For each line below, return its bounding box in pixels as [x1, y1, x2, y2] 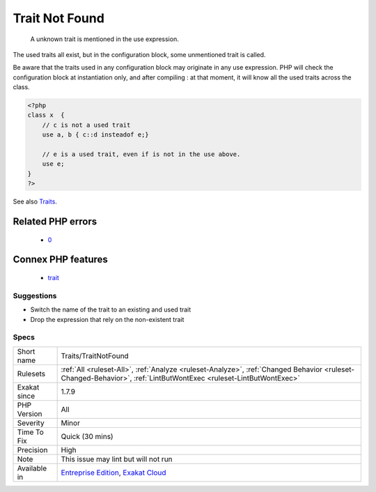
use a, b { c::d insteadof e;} [42, 131, 149, 139]
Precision [17, 445, 48, 454]
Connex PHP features [13, 254, 108, 266]
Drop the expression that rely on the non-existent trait [30, 315, 185, 323]
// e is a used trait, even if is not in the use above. [42, 151, 241, 158]
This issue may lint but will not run [61, 454, 173, 463]
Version [17, 408, 42, 418]
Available [17, 463, 47, 473]
